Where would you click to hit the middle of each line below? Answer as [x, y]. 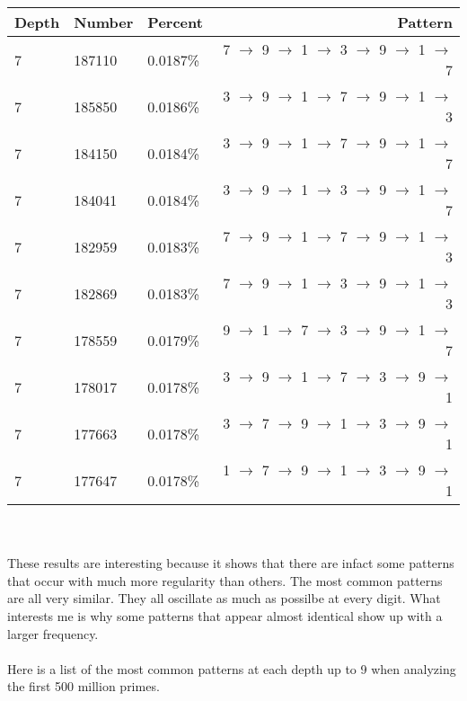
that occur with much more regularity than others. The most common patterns [225, 580]
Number [104, 22]
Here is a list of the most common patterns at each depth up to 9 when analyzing [232, 668]
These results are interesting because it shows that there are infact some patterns [231, 563]
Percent [175, 22]
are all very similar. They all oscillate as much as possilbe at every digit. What [224, 598]
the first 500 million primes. [84, 686]
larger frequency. [53, 633]
